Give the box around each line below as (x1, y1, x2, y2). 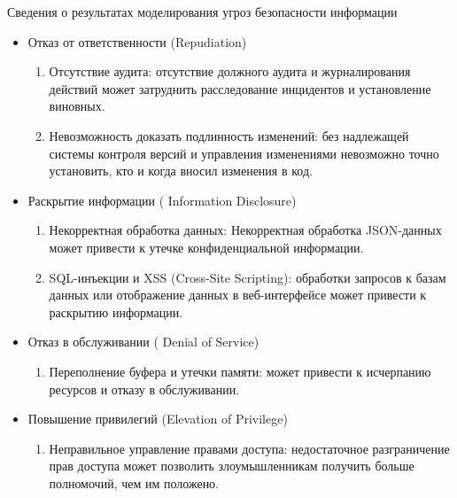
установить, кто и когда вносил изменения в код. (49, 161, 313, 180)
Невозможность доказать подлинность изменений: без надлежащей (49, 126, 409, 144)
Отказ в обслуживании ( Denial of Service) (27, 332, 259, 351)
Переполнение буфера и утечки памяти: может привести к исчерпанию (49, 362, 431, 380)
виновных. (49, 97, 105, 115)
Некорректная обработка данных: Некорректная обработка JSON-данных (49, 221, 442, 239)
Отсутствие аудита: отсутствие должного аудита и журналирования (49, 62, 411, 81)
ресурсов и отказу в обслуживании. (49, 379, 240, 398)
